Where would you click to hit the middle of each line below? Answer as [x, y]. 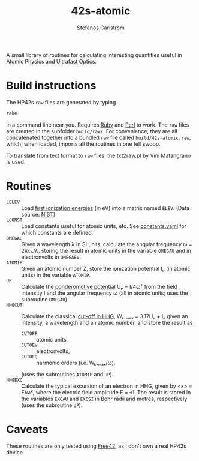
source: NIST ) [38, 214]
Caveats [27, 429]
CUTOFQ [29, 357]
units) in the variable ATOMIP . [56, 275]
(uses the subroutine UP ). [52, 405]
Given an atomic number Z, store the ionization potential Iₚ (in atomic [106, 268]
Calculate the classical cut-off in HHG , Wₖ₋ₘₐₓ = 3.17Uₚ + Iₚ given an [105, 316]
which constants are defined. [57, 232]
